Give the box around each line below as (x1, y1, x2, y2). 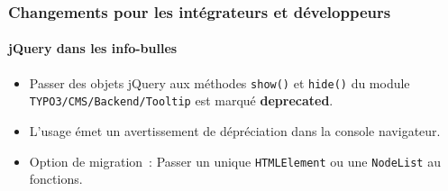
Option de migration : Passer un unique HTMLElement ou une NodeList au (29, 151, 441, 170)
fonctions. (29, 169, 83, 188)
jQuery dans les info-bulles (8, 39, 178, 58)
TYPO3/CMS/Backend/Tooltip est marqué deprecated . (29, 91, 334, 110)
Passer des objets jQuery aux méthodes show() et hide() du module (29, 73, 410, 92)
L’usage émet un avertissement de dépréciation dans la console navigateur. (29, 121, 441, 140)
